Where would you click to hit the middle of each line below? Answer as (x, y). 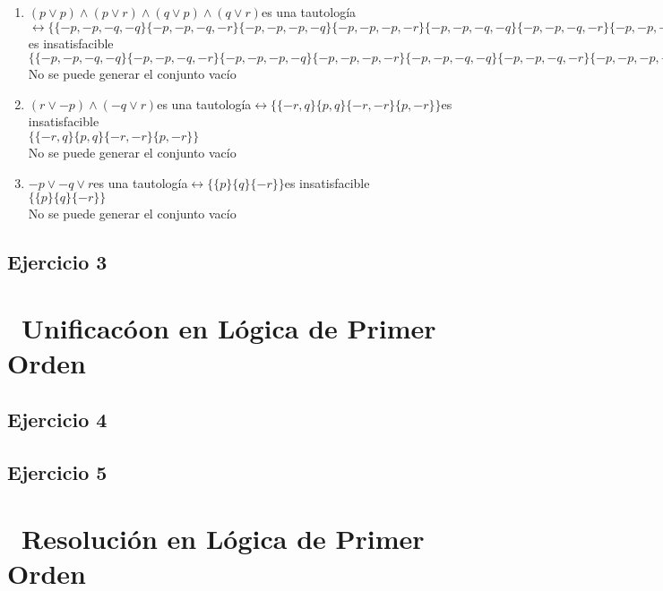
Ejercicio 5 (57, 472)
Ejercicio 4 (57, 420)
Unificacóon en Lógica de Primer (229, 327)
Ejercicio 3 (57, 262)
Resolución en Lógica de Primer (223, 538)
